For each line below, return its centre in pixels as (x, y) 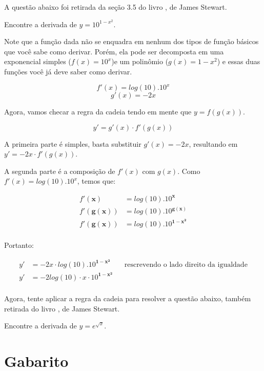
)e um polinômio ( (140, 61)
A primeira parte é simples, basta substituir (73, 143)
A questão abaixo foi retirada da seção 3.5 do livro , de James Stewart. (116, 7)
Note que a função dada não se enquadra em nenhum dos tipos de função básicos (131, 41)
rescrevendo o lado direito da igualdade (186, 265)
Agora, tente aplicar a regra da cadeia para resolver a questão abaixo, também (128, 298)
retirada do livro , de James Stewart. (62, 308)
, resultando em (213, 143)
